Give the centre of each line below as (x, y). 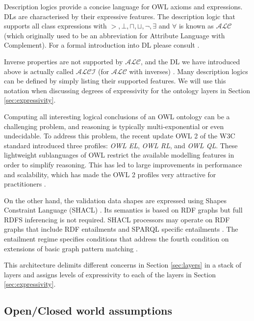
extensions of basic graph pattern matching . (71, 248)
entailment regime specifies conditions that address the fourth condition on (116, 239)
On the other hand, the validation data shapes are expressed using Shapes (115, 200)
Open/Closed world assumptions (88, 310)
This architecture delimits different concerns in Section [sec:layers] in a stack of (123, 265)
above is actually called (39, 71)
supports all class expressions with (55, 26)
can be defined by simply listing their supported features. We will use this (115, 81)
